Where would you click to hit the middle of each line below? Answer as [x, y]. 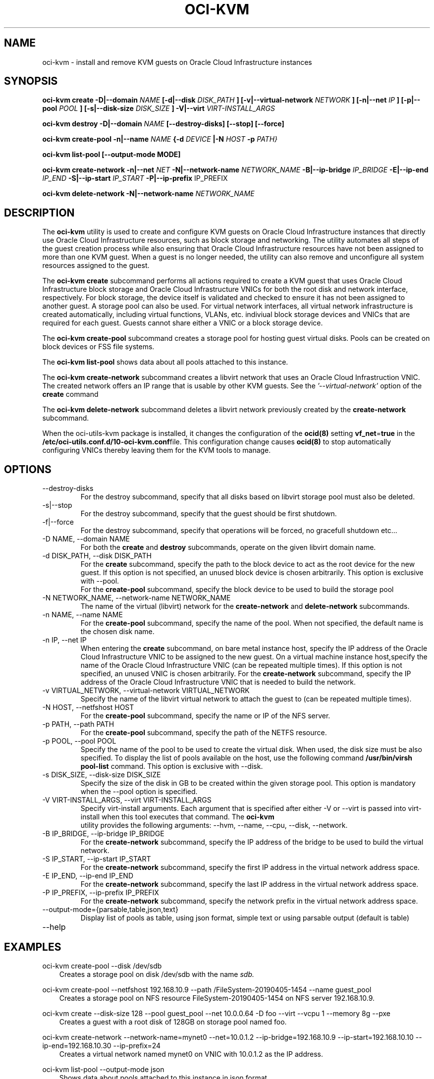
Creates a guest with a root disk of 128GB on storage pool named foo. [173, 1022]
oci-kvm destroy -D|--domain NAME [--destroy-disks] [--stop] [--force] [163, 124]
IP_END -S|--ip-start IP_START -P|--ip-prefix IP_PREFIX [135, 178]
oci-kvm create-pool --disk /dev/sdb [102, 966]
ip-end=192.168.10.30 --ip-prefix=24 [102, 1045]
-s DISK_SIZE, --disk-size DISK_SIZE [102, 775]
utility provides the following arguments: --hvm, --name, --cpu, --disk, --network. [214, 825]
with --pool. [100, 581]
